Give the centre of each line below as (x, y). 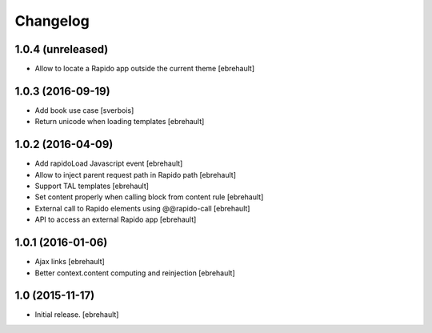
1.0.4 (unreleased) (62, 49)
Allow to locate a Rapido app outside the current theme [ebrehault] (145, 69)
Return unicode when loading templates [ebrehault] (120, 122)
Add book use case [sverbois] (84, 110)
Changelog (52, 21)
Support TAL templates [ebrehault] (92, 186)
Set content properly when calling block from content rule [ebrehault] (149, 197)
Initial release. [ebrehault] (77, 315)
